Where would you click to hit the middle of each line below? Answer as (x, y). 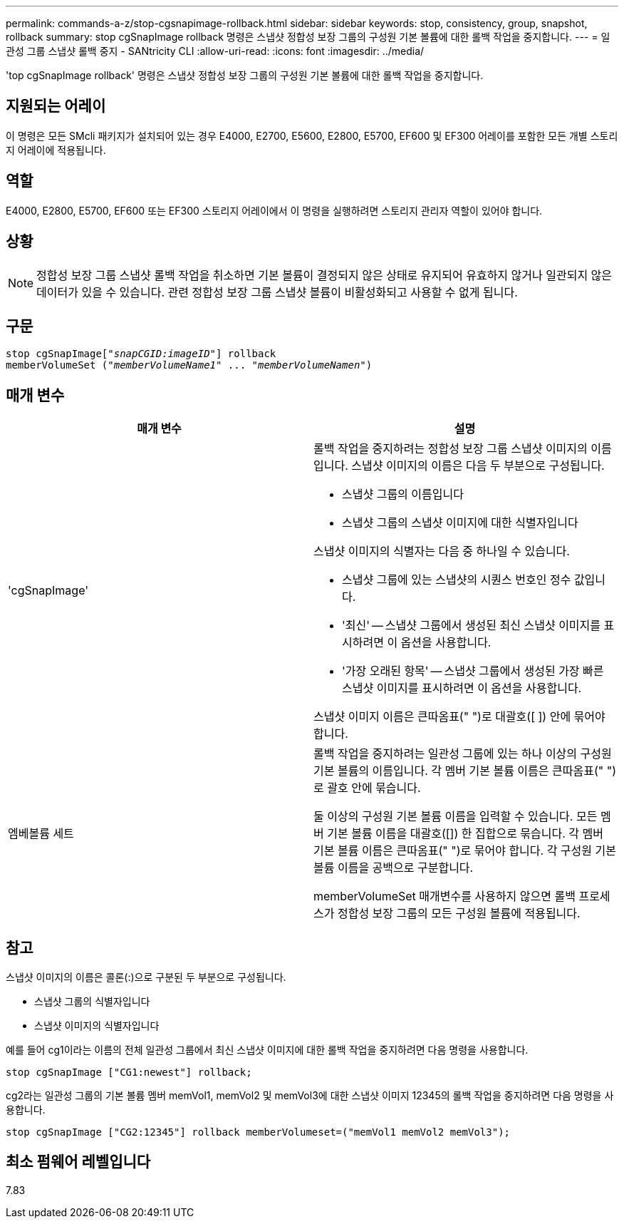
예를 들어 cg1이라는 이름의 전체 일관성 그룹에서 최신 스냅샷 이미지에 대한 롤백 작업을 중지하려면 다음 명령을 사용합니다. (267, 1050)
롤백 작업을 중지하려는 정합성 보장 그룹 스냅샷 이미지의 (451, 449)
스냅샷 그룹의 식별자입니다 (92, 1002)
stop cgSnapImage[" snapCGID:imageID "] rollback (141, 354)
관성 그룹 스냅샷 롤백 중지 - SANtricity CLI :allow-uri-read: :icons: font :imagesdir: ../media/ (215, 51)
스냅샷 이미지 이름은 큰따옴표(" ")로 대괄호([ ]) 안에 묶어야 (459, 717)
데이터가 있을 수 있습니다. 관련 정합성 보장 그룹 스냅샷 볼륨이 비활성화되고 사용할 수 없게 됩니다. (277, 292)
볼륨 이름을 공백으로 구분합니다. (394, 868)
